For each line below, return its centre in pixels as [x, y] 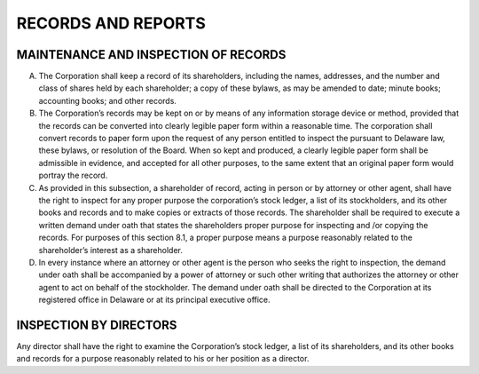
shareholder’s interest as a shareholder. [111, 250]
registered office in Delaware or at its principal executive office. [154, 300]
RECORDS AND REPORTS [111, 23]
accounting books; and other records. [108, 100]
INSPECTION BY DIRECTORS [97, 325]
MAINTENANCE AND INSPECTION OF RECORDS [151, 55]
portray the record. [73, 175]
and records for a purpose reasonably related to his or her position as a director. [163, 359]
